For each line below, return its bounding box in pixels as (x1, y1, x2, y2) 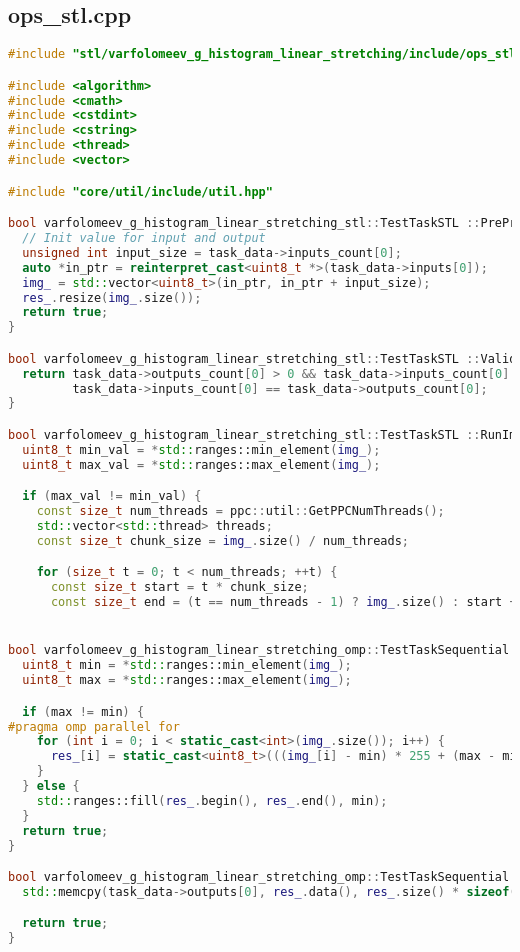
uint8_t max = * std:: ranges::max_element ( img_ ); (22, 673, 352, 688)
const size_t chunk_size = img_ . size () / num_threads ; (36, 533, 410, 548)
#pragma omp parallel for (8, 719, 180, 734)
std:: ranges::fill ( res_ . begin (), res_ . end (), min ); (36, 793, 388, 808)
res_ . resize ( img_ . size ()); (22, 290, 202, 305)
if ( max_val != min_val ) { (22, 489, 202, 504)
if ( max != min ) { (22, 704, 145, 719)
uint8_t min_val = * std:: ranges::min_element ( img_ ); (22, 442, 381, 457)
